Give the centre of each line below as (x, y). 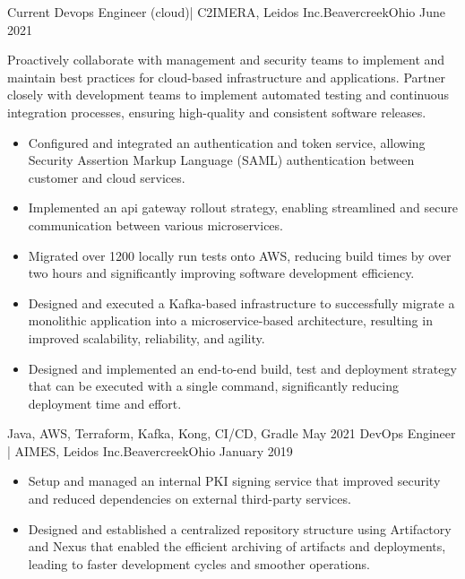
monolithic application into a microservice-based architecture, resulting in (230, 320)
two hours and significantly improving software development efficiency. (221, 273)
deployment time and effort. (105, 403)
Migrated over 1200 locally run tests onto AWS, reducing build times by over (240, 255)
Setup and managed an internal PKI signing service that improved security (234, 481)
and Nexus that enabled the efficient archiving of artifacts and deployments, (237, 546)
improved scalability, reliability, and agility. (146, 337)
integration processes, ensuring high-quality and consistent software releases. (217, 112)
